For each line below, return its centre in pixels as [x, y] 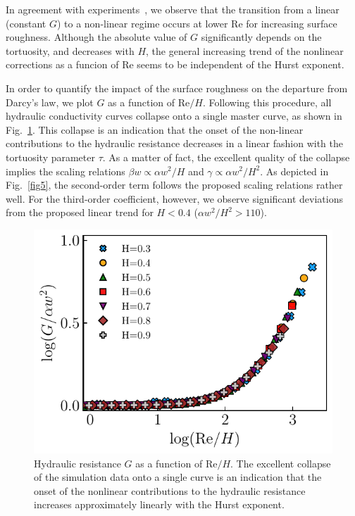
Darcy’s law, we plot [50, 102]
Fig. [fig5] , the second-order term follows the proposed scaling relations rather [174, 185]
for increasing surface [292, 23]
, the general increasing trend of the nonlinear [245, 50]
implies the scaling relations [66, 171]
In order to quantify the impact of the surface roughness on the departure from [177, 88]
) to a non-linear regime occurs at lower [142, 23]
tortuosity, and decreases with [70, 50]
